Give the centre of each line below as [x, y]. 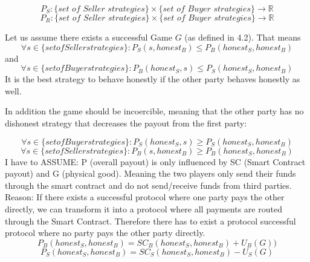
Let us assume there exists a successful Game [89, 37]
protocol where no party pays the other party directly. [105, 233]
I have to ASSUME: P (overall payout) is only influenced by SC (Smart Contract [155, 161]
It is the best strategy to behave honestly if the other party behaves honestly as [153, 79]
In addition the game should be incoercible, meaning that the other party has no [154, 111]
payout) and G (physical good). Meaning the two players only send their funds [150, 173]
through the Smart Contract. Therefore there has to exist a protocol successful [150, 221]
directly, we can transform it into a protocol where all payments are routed [144, 208]
